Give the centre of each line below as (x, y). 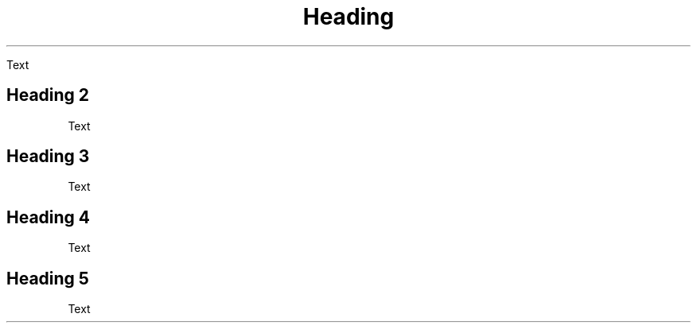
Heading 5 (48, 278)
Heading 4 (49, 217)
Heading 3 (48, 157)
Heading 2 (48, 95)
